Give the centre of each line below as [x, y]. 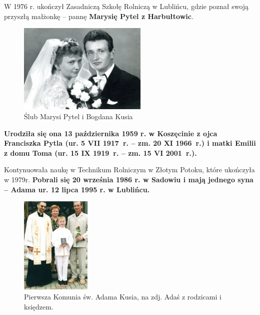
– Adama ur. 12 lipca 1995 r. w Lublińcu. [77, 189]
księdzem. [39, 306]
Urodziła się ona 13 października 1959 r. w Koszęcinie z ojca [111, 133]
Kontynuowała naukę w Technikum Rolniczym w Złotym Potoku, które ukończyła [129, 170]
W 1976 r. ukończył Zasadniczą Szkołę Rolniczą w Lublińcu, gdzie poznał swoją [126, 6]
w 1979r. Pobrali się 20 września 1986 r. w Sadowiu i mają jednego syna [129, 180]
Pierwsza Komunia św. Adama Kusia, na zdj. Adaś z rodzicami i [123, 297]
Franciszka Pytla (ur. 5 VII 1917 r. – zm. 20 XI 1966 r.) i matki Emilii [130, 143]
